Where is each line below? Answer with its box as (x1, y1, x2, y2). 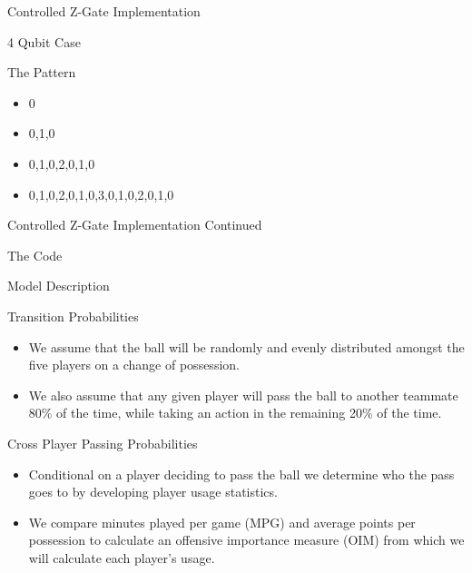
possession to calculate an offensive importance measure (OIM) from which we (28, 530, 465, 549)
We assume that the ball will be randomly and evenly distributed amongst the (28, 337, 465, 356)
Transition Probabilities (7, 306, 139, 325)
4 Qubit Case (7, 32, 81, 51)
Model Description (7, 276, 110, 295)
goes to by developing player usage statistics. (28, 482, 278, 501)
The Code (7, 245, 63, 264)
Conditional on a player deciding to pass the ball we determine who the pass (28, 464, 455, 483)
